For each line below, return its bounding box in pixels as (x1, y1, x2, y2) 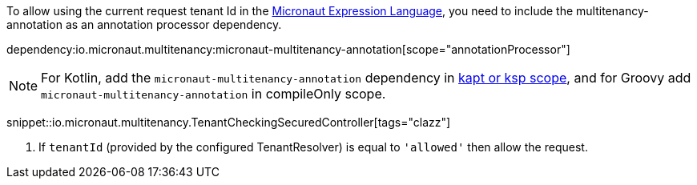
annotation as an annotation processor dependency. (6, 18, 282, 31)
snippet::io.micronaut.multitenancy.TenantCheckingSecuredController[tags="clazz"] (6, 115, 451, 129)
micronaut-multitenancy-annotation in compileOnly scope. (41, 86, 386, 102)
